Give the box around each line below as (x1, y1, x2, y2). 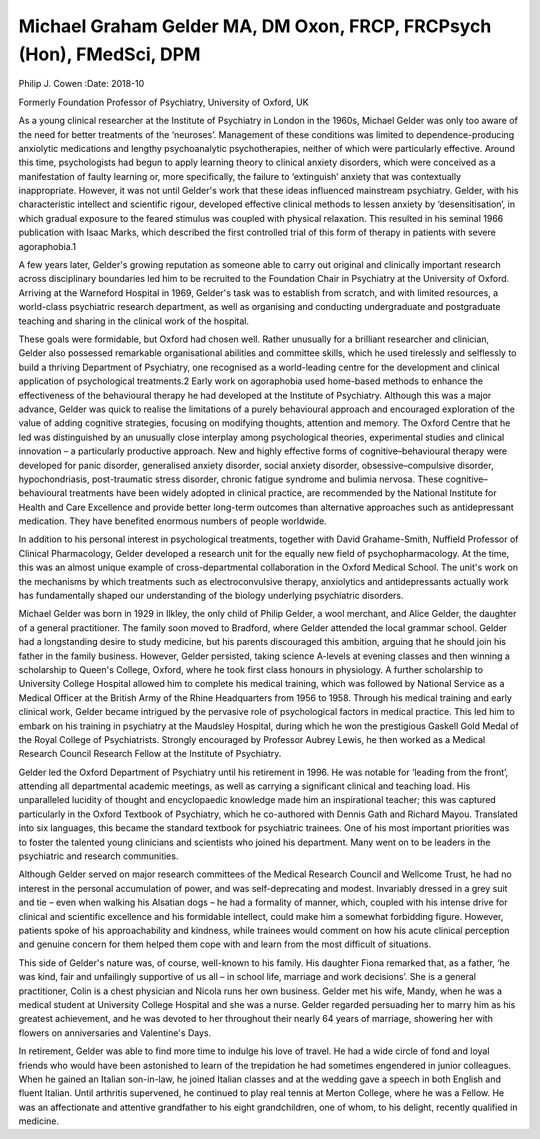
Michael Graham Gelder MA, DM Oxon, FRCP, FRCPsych (18, 15, 492, 37)
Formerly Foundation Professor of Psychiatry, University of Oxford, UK (18, 96, 309, 108)
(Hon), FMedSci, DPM (18, 43, 201, 65)
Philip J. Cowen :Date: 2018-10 (18, 78, 145, 90)
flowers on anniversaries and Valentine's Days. (18, 1026, 212, 1039)
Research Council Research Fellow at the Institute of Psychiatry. (18, 748, 282, 760)
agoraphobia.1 (18, 240, 77, 252)
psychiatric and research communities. (18, 850, 179, 862)
